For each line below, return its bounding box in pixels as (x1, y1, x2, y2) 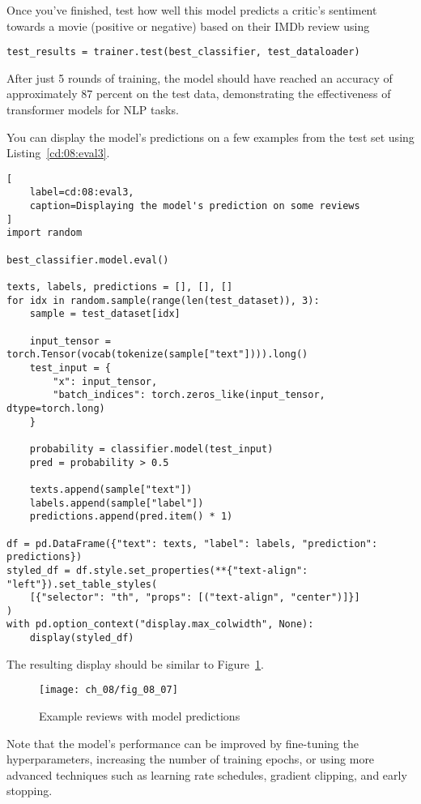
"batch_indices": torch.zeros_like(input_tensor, (53, 389, 325, 401)
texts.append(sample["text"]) (29, 483, 193, 495)
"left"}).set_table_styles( (6, 578, 158, 590)
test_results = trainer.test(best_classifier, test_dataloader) (6, 46, 360, 58)
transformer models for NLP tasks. (6, 101, 179, 118)
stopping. (6, 782, 53, 799)
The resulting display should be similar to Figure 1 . (6, 655, 264, 672)
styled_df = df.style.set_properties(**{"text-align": (6, 564, 308, 576)
